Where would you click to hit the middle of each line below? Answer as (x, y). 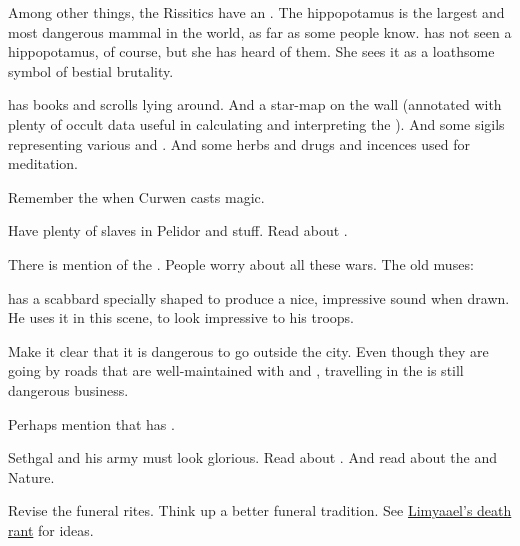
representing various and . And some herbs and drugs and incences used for (239, 143)
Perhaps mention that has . (91, 423)
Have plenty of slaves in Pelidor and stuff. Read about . (178, 230)
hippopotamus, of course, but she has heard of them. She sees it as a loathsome (251, 51)
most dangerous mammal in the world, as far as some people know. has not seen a (260, 31)
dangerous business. (68, 389)
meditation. (43, 163)
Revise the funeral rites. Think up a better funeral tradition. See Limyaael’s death (260, 510)
